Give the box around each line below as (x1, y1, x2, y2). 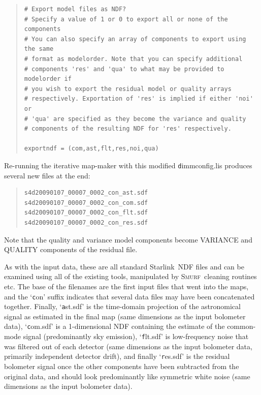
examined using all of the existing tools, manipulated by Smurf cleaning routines (4, 271, 257, 282)
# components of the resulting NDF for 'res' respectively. (24, 125, 232, 133)
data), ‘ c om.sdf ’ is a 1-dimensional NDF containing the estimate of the (4, 321, 225, 331)
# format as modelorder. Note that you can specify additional (24, 55, 243, 63)
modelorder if (24, 75, 72, 83)
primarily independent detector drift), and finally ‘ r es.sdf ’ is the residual (4, 351, 230, 361)
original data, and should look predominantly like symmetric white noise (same (4, 371, 250, 381)
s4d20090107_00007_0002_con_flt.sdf (24, 209, 148, 217)
